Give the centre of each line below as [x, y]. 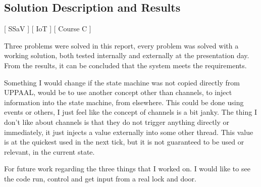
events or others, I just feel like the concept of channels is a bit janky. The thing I [130, 112]
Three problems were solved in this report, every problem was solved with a [121, 45]
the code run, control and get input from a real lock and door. [100, 178]
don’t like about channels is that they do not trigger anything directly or [117, 122]
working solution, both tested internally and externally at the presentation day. [127, 55]
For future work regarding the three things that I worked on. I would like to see [127, 169]
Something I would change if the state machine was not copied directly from [122, 82]
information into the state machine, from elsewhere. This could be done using [124, 102]
